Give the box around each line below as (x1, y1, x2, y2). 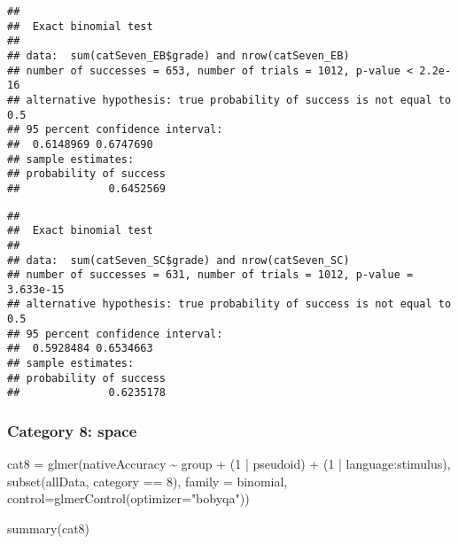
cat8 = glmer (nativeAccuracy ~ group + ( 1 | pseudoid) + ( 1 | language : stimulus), (7, 455, 451, 473)
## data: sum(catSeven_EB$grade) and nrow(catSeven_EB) (7, 49, 350, 62)
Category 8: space (7, 419, 137, 441)
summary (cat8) (7, 519, 90, 538)
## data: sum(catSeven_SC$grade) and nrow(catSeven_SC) (7, 253, 350, 267)
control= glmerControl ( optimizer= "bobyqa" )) (7, 489, 250, 508)
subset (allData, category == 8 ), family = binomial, (7, 471, 288, 490)
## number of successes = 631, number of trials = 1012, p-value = (7, 268, 414, 282)
